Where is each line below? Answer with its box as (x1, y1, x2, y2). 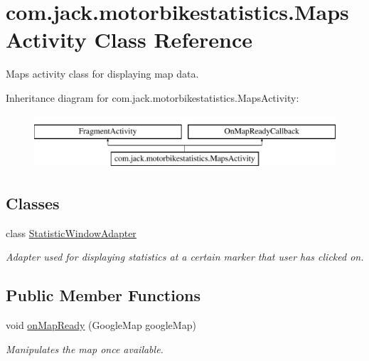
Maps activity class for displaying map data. (6, 66, 199, 81)
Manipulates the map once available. (6, 341, 164, 356)
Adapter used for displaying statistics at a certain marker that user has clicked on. (6, 249, 364, 264)
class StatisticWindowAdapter (6, 225, 137, 240)
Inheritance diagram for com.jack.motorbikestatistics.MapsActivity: (6, 90, 299, 105)
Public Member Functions (6, 284, 200, 306)
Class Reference (94, 25, 252, 54)
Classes (6, 192, 60, 214)
